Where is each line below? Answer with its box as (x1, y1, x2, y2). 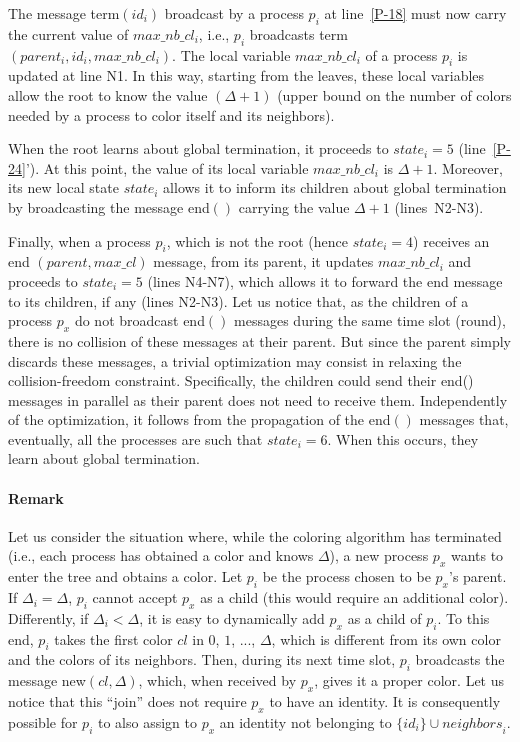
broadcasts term (249, 23, 348, 44)
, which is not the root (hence (166, 230, 348, 251)
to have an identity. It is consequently (269, 691, 501, 712)
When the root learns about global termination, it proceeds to (8, 138, 389, 159)
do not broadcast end (74, 310, 205, 331)
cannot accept (92, 587, 178, 608)
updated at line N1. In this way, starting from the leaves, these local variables (8, 65, 485, 86)
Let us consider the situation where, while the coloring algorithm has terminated (8, 525, 502, 546)
